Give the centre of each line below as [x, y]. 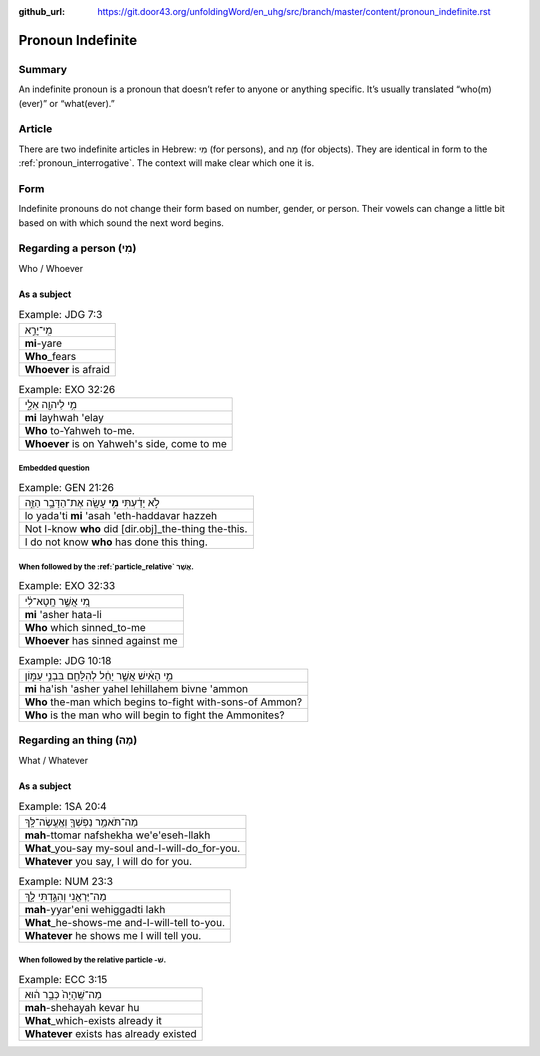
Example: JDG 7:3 [60, 315]
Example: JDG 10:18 [65, 660]
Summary [43, 69]
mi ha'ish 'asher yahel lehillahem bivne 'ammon [136, 688]
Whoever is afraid [67, 369]
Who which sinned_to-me [85, 627]
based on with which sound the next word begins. [121, 222]
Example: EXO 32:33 [67, 586]
